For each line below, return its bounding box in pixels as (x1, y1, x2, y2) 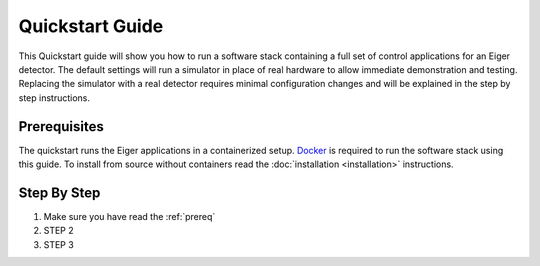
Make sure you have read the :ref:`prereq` (43, 210, 216, 222)
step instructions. (18, 91, 90, 104)
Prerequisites (18, 118, 104, 135)
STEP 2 (43, 225, 74, 237)
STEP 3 (43, 238, 74, 250)
